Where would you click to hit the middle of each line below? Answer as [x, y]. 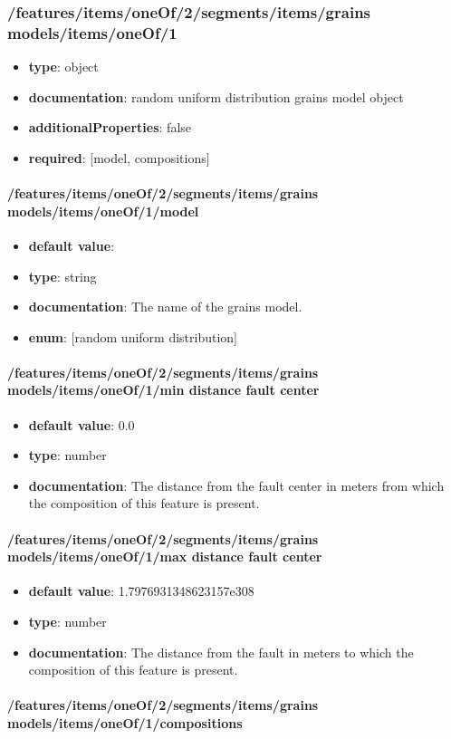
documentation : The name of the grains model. [165, 307]
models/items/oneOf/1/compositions [125, 723]
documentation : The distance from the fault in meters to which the [221, 652]
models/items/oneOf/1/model [103, 211]
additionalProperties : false [110, 127]
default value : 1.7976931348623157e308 [141, 591]
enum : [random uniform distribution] [133, 336]
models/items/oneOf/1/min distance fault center [163, 390]
